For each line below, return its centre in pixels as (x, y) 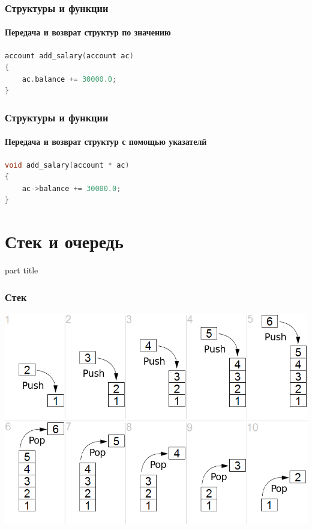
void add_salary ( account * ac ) (67, 165)
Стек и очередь (64, 241)
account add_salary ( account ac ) (69, 56)
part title (22, 270)
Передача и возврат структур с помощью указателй (106, 142)
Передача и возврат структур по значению (88, 32)
